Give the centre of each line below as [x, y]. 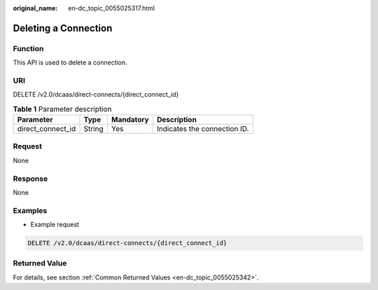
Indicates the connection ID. [203, 129]
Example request [55, 225]
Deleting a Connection [63, 28]
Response [30, 179]
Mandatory [130, 120]
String [94, 129]
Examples [30, 210]
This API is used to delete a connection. [70, 62]
